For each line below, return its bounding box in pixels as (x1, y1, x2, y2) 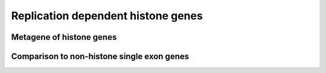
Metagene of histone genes (11, 32, 117, 42)
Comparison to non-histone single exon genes (11, 51, 190, 62)
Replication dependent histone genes (11, 9, 203, 22)
